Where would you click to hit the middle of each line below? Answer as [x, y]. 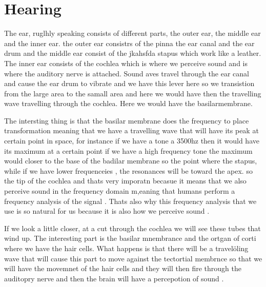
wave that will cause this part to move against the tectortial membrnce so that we [133, 258]
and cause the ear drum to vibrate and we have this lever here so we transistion [129, 83]
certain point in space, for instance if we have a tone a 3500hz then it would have [132, 141]
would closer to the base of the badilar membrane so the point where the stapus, [131, 161]
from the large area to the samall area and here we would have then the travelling [133, 93]
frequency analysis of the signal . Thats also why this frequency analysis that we [130, 201]
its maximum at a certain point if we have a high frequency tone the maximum [128, 150]
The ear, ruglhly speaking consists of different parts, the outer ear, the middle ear [132, 33]
